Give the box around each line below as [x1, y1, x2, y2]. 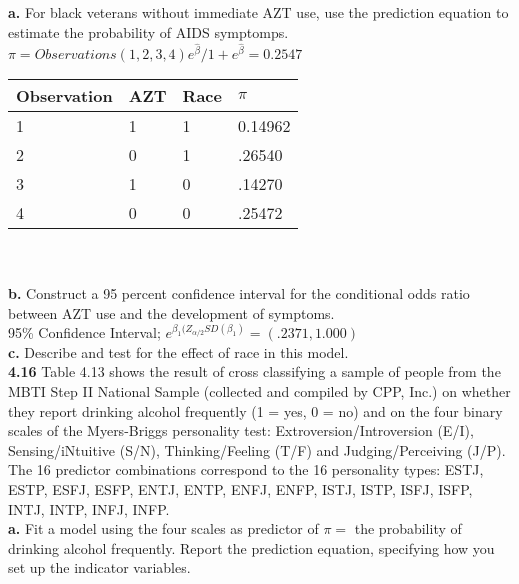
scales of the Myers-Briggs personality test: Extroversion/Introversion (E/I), [8, 420, 474, 441]
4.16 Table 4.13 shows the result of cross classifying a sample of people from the [8, 361, 501, 382]
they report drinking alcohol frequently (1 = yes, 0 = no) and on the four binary [8, 400, 503, 421]
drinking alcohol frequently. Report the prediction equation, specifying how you [8, 537, 495, 558]
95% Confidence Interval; [8, 322, 161, 343]
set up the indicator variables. [8, 557, 191, 578]
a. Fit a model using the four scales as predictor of [8, 518, 319, 539]
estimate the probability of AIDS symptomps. [8, 21, 289, 42]
